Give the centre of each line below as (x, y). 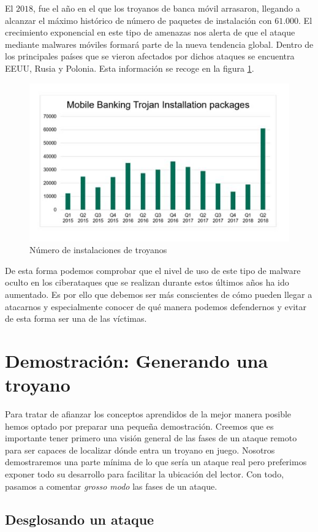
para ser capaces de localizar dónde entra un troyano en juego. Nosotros (140, 450)
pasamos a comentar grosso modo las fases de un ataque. (111, 486)
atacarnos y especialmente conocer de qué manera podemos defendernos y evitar (156, 306)
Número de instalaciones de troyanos (98, 250)
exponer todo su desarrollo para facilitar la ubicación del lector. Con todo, (145, 474)
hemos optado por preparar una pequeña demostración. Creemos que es (139, 426)
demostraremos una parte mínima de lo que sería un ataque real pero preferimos (156, 462)
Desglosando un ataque (80, 519)
